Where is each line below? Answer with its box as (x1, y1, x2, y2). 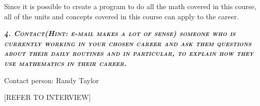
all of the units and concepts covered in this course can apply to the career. (4, 11, 239, 21)
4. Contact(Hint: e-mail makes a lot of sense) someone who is (4, 28, 236, 39)
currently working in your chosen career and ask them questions (4, 38, 251, 48)
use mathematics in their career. (4, 57, 127, 68)
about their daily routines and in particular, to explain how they (4, 48, 254, 58)
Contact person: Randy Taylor (4, 75, 99, 85)
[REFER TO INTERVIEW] (4, 92, 91, 102)
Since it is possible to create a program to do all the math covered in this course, (4, 1, 256, 11)
